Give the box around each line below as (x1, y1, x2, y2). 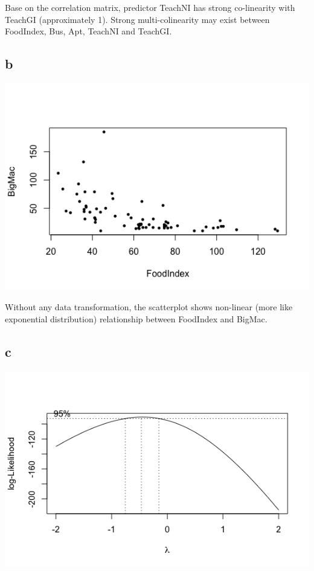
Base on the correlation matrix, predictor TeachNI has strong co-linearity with (5, 1, 295, 13)
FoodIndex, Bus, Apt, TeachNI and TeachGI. (5, 25, 172, 37)
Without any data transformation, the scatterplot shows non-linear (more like (5, 301, 293, 313)
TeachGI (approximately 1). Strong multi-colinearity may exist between (5, 13, 270, 25)
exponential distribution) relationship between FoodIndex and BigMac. (5, 312, 268, 325)
